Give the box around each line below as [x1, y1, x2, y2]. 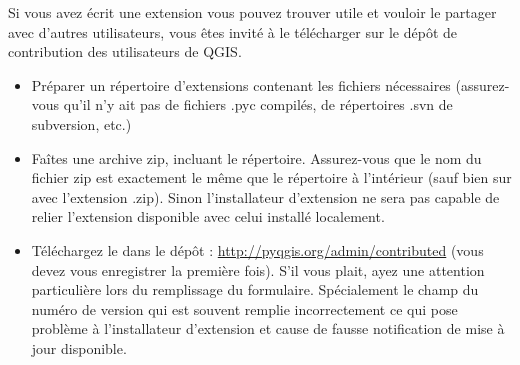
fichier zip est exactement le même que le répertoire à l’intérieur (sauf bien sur [31, 167, 512, 188]
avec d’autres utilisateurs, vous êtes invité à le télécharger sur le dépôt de [8, 21, 457, 42]
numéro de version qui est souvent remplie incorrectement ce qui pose [31, 298, 458, 319]
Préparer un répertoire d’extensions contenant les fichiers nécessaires [31, 74, 451, 95]
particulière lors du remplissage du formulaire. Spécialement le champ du [31, 279, 479, 300]
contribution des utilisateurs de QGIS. [8, 41, 242, 62]
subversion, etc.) [31, 113, 132, 134]
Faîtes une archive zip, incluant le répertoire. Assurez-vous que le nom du [31, 147, 482, 168]
